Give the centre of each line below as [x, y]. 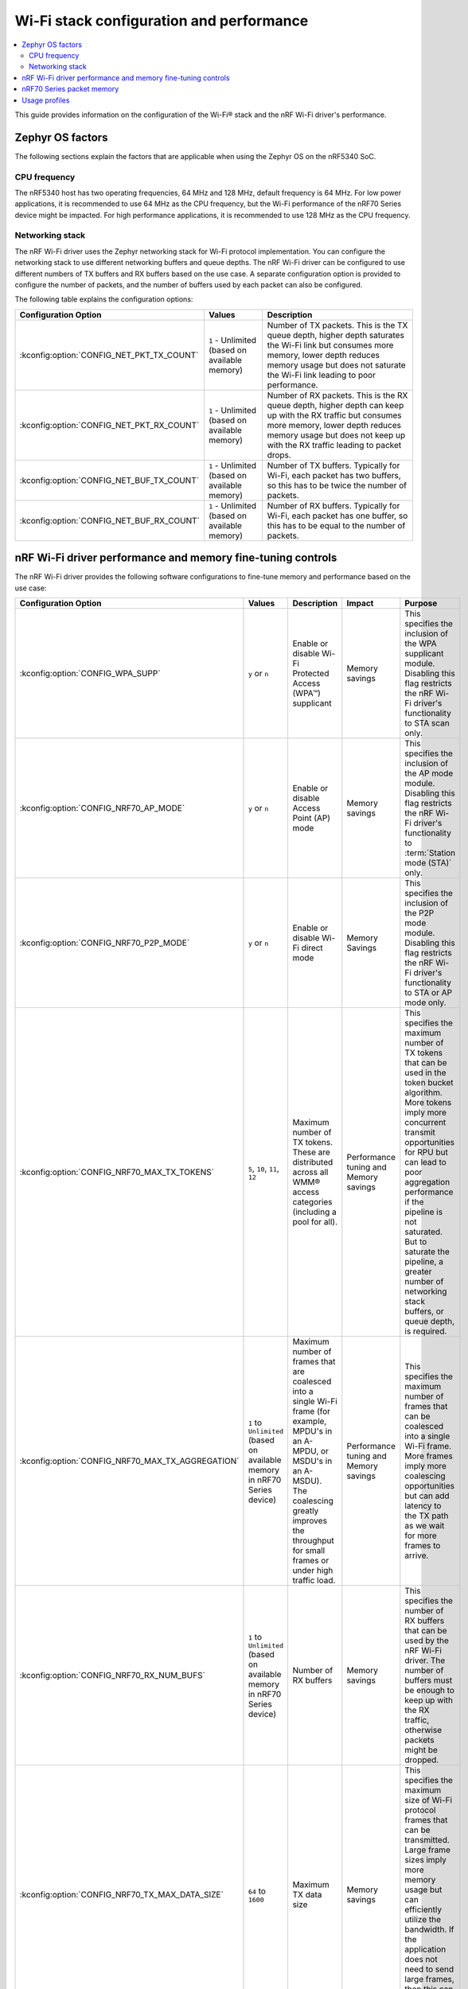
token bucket [429, 1083]
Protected [311, 674]
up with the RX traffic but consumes [334, 415]
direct [312, 948]
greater [418, 1271]
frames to [423, 1546]
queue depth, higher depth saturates [336, 335]
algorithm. [424, 1092]
